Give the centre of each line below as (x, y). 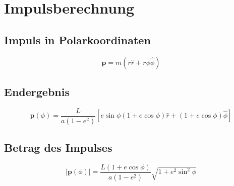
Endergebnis (37, 91)
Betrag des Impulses (58, 148)
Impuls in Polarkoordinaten (77, 39)
